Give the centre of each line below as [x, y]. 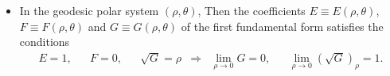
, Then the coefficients [252, 10]
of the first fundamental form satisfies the [282, 26]
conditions [45, 42]
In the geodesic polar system [89, 10]
